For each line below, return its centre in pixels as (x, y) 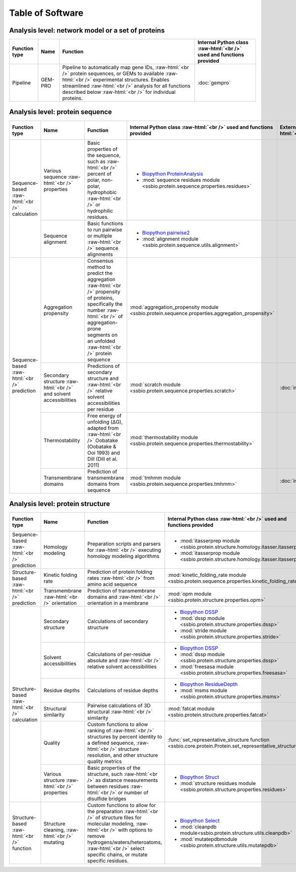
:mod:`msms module (204, 690)
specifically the (105, 304)
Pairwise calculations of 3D (119, 706)
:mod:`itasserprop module (210, 553)
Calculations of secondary (118, 621)
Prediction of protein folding (120, 572)
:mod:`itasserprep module (210, 541)
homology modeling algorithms (123, 556)
